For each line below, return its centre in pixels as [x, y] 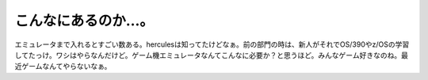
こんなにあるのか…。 [84, 21]
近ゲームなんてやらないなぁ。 [63, 67]
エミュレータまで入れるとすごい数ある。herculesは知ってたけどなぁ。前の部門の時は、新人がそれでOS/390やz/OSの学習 [212, 44]
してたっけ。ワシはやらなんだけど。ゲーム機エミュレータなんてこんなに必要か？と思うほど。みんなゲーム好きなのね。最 [211, 55]
